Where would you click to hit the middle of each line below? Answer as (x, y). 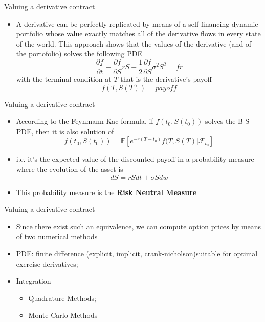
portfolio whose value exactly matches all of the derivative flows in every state (138, 34)
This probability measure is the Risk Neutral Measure (106, 192)
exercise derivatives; (47, 263)
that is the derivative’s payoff (166, 79)
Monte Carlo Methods (63, 315)
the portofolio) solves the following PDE (79, 53)
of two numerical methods (57, 236)
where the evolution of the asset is (70, 169)
